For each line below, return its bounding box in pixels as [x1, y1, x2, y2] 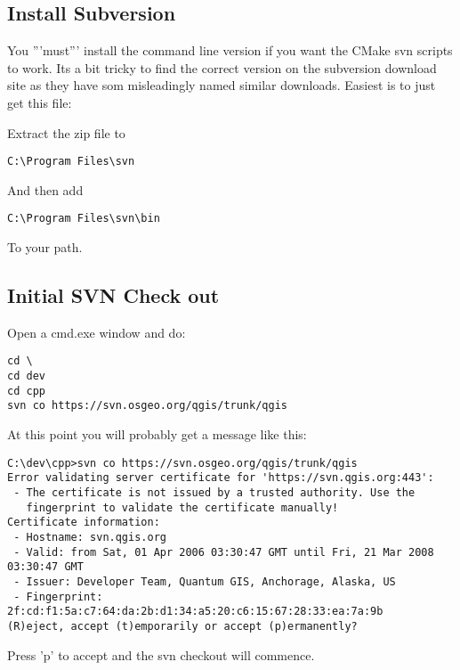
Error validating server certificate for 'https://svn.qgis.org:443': [7, 471, 434, 485]
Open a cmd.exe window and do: [7, 323, 186, 341]
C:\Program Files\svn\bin [7, 212, 160, 225]
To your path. [7, 238, 83, 257]
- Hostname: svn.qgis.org [13, 530, 166, 543]
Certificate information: [7, 516, 160, 529]
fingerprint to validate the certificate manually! [26, 501, 339, 514]
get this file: [7, 93, 72, 111]
